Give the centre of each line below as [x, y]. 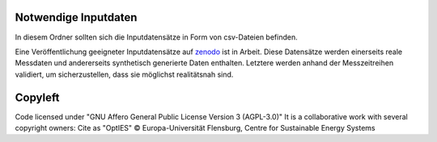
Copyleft [37, 97]
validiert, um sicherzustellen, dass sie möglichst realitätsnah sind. [124, 74]
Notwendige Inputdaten [76, 17]
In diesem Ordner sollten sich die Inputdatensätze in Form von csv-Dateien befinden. [157, 37]
